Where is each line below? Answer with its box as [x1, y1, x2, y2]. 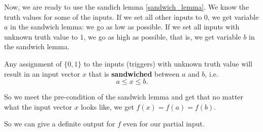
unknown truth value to [4, 31, 78, 42]
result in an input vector [4, 68, 80, 79]
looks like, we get [81, 101, 134, 112]
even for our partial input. [123, 118, 205, 129]
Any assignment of [4, 58, 62, 69]
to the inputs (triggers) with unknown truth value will [83, 58, 252, 69]
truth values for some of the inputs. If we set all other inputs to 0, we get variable [4, 11, 259, 22]
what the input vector [4, 101, 72, 112]
